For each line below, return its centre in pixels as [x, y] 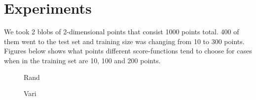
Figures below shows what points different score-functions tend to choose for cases [128, 51]
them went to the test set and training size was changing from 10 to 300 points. [124, 41]
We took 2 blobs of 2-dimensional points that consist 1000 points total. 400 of [122, 32]
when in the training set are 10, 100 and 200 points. [82, 60]
